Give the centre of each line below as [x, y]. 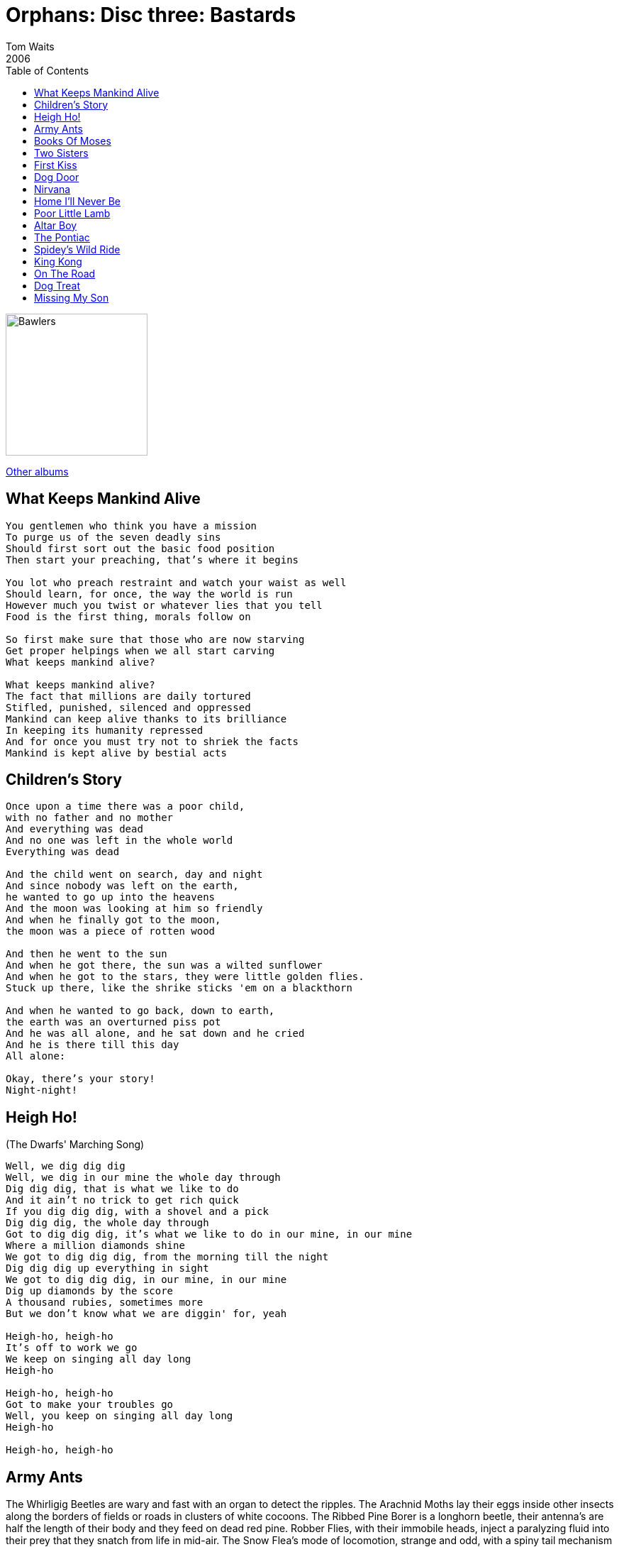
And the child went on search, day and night [134, 875]
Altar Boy [56, 225]
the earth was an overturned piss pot [113, 1022]
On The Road [65, 273]
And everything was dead [74, 829]
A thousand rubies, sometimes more [105, 1303]
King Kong [58, 261]
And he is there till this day [93, 1045]
